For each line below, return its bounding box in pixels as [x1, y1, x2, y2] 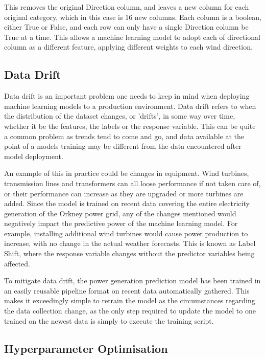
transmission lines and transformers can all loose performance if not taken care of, [4, 177, 261, 188]
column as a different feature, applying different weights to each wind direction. [4, 41, 253, 52]
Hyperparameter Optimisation [4, 340, 168, 356]
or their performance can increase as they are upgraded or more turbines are [4, 188, 244, 198]
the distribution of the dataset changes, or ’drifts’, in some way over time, [4, 110, 235, 121]
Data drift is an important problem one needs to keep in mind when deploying [4, 91, 250, 101]
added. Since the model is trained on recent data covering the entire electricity [4, 198, 250, 209]
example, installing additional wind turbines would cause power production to [4, 228, 248, 238]
